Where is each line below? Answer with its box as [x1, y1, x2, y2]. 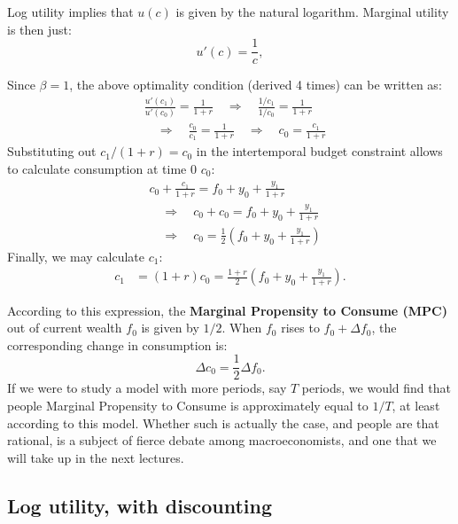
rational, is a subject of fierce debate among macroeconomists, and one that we [7, 431, 437, 450]
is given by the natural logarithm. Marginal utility [175, 3, 449, 20]
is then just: [7, 20, 72, 38]
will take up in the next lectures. [7, 448, 184, 466]
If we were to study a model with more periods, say [7, 379, 287, 397]
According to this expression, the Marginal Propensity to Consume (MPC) [7, 301, 447, 319]
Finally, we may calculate [7, 246, 144, 265]
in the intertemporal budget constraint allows [196, 142, 443, 160]
